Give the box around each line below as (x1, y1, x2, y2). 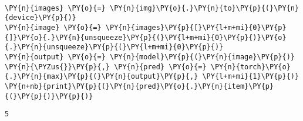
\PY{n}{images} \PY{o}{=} (5, 4, 106, 12)
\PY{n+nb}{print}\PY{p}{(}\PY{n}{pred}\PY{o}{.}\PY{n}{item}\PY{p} (5, 82, 274, 90)
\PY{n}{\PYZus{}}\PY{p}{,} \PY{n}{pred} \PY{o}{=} (5, 62, 207, 71)
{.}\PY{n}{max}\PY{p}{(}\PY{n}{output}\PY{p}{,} (5, 72, 198, 81)
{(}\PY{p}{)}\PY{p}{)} (5, 92, 93, 100)
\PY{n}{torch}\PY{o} (210, 62, 291, 71)
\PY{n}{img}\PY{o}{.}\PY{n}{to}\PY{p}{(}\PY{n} (109, 4, 299, 12)
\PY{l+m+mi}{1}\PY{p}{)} (202, 72, 299, 81)
